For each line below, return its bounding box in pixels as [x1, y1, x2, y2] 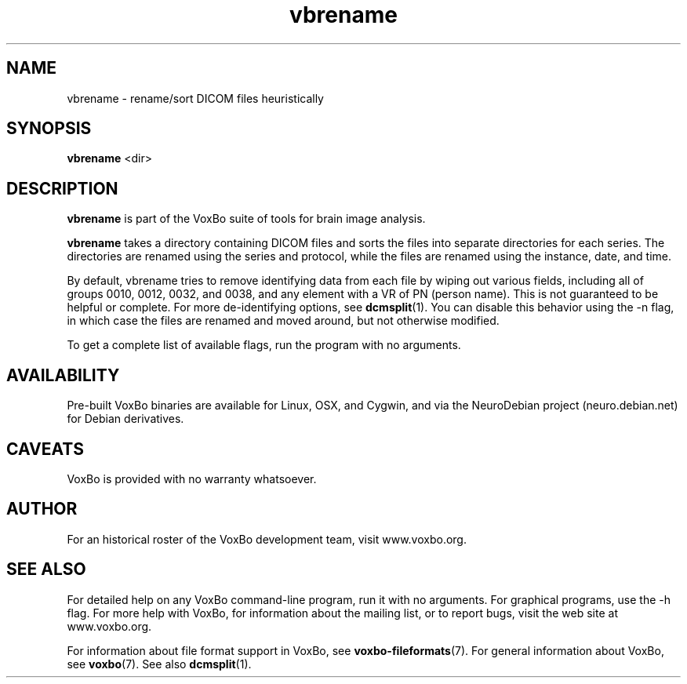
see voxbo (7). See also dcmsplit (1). [67, 657, 252, 671]
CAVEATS [6, 438, 84, 459]
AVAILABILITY [6, 365, 120, 385]
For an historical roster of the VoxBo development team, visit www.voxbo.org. [67, 532, 467, 546]
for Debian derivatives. [67, 412, 184, 426]
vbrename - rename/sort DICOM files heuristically [67, 91, 324, 105]
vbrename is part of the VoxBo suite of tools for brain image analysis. [67, 212, 426, 226]
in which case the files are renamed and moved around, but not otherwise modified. [67, 314, 500, 328]
